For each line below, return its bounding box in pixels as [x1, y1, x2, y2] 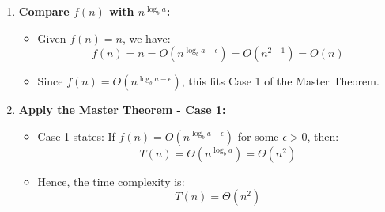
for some [237, 127, 279, 144]
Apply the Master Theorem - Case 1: [18, 101, 226, 118]
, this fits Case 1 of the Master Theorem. [181, 73, 379, 89]
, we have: [122, 29, 171, 46]
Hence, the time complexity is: [37, 172, 185, 189]
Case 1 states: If [37, 127, 115, 144]
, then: [307, 127, 339, 144]
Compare [18, 3, 70, 19]
